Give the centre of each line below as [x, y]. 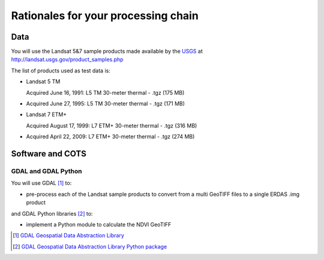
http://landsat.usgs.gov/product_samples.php [67, 59]
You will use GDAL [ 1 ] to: [41, 183]
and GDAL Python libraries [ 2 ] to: [52, 213]
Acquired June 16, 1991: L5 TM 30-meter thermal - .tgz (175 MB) [105, 92]
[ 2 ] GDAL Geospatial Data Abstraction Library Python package [90, 246]
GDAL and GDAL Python [46, 171]
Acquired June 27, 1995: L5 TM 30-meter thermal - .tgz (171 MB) [106, 104]
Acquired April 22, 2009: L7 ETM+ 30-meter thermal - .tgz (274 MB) [110, 137]
